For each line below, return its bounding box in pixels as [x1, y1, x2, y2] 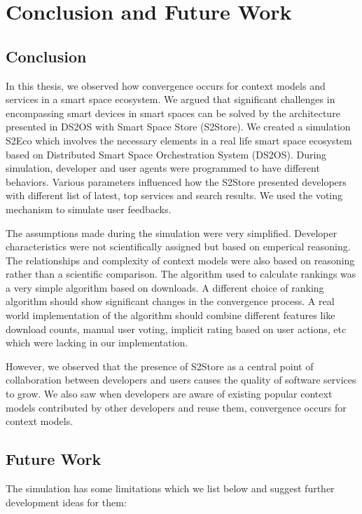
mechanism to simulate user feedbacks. [6, 201, 172, 216]
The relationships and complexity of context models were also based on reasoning [6, 252, 355, 267]
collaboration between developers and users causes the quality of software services [6, 372, 356, 387]
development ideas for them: [6, 494, 127, 509]
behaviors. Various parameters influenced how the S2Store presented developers [6, 174, 347, 189]
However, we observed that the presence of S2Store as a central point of [6, 358, 314, 373]
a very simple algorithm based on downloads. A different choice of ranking [6, 280, 324, 295]
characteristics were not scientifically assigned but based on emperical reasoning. [6, 239, 351, 254]
